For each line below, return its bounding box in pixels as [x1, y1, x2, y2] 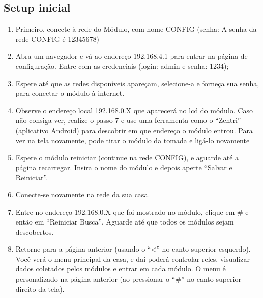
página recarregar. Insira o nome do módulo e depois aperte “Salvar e [15, 162, 232, 172]
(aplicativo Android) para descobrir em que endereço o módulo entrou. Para [15, 125, 253, 135]
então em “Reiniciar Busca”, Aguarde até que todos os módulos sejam [15, 216, 234, 227]
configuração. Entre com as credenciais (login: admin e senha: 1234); [15, 60, 229, 71]
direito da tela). [15, 283, 65, 294]
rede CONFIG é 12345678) [15, 33, 99, 44]
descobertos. [15, 226, 54, 237]
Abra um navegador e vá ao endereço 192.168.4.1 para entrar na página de [15, 51, 248, 61]
